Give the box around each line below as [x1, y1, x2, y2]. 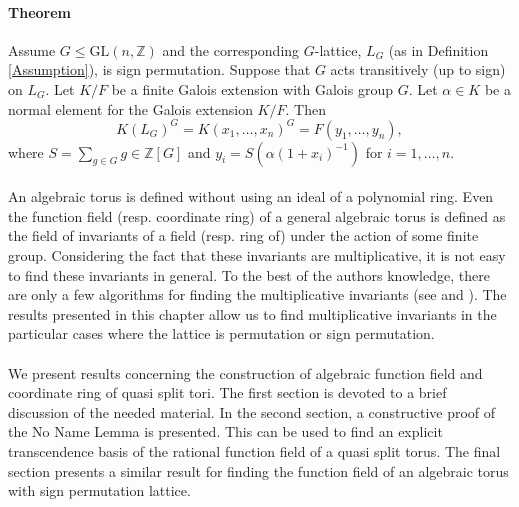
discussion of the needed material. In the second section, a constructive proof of [8, 401, 496, 422]
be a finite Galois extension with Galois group [111, 78, 393, 99]
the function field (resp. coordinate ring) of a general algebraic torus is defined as [8, 205, 506, 226]
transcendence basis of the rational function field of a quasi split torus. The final [8, 440, 501, 461]
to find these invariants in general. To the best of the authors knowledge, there [8, 264, 490, 285]
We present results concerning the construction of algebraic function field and [8, 362, 483, 383]
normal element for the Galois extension [8, 98, 253, 119]
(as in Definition [388, 39, 489, 60]
